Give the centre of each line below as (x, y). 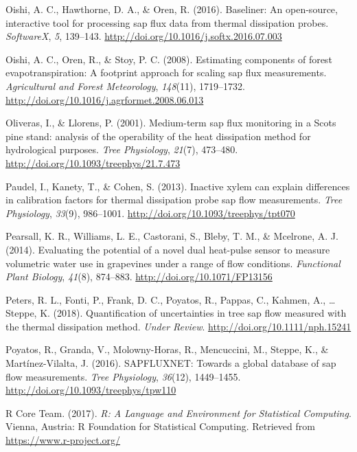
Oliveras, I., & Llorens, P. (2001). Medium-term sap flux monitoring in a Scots (171, 123)
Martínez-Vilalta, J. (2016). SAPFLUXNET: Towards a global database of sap (171, 363)
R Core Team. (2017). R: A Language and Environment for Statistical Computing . (178, 413)
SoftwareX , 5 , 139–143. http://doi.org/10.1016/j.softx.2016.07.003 (144, 36)
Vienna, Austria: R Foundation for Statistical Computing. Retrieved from (160, 426)
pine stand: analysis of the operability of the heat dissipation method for (158, 136)
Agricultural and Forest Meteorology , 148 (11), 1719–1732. (125, 86)
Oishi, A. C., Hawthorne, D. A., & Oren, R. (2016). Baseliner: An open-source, (172, 9)
